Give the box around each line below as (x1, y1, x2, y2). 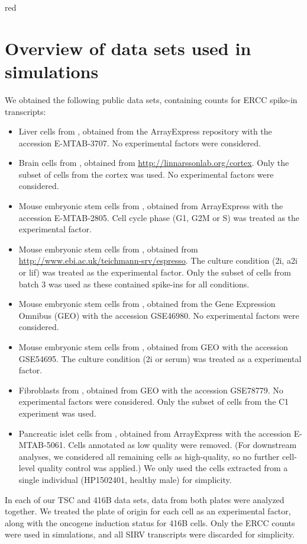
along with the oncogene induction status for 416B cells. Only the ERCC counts (5, 516, 295, 529)
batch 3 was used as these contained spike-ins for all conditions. (18, 277, 250, 290)
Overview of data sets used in (5, 36, 251, 60)
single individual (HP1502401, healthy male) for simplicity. (18, 473, 232, 485)
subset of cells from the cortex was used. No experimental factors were (18, 168, 274, 180)
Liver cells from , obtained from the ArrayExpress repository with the (18, 125, 272, 137)
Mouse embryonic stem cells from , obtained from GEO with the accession (18, 341, 288, 353)
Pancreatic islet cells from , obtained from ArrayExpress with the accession (18, 427, 292, 439)
